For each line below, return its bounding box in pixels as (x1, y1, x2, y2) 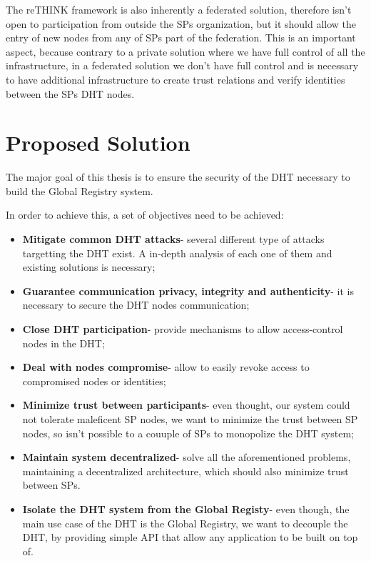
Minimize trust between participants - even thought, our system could (22, 397, 350, 412)
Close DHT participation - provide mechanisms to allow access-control (22, 322, 343, 337)
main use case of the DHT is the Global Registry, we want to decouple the (22, 515, 348, 530)
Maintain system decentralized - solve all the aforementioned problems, (22, 450, 351, 465)
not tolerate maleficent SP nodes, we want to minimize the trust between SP (22, 412, 358, 426)
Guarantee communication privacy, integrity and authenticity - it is (22, 283, 354, 298)
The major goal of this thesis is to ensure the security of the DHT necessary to (6, 169, 350, 184)
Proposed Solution (6, 128, 190, 157)
